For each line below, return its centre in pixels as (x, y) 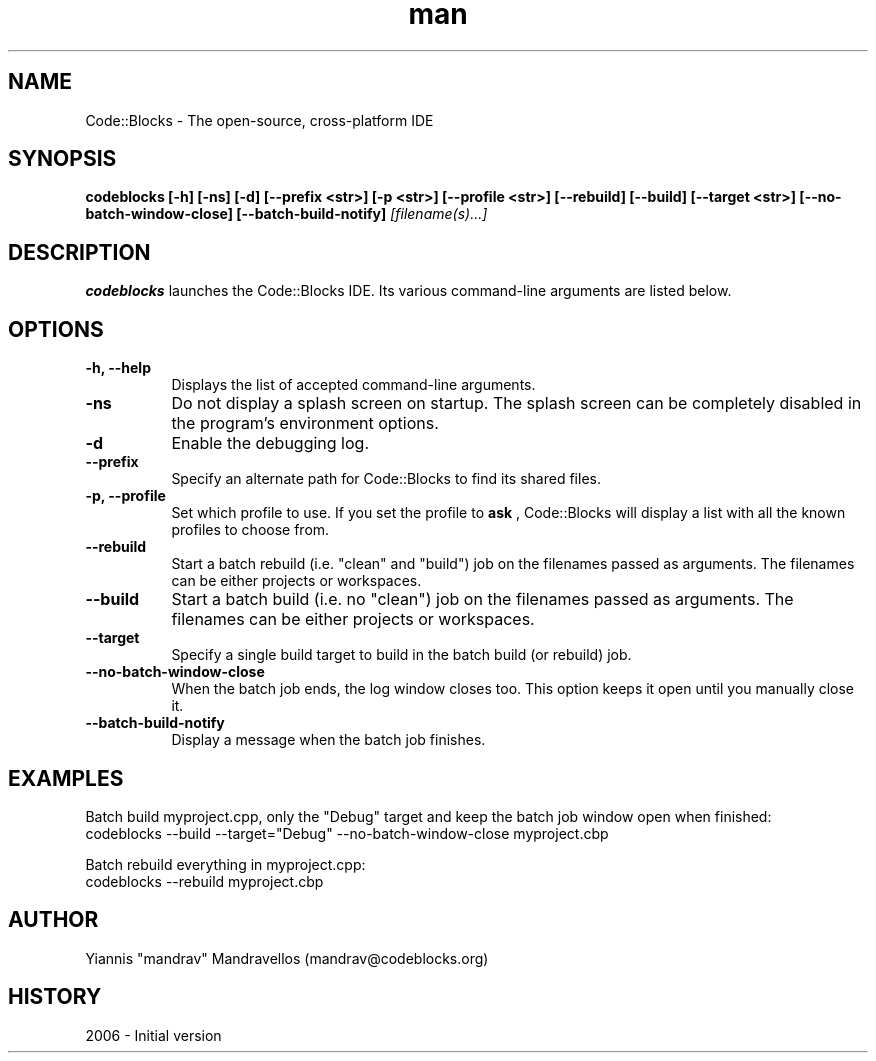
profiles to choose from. (250, 530)
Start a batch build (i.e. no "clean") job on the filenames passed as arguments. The (482, 599)
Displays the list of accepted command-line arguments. (353, 385)
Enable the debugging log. (270, 443)
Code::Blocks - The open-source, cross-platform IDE (259, 120)
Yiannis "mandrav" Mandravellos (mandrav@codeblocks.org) (287, 958)
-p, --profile (125, 496)
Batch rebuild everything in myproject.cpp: (225, 864)
